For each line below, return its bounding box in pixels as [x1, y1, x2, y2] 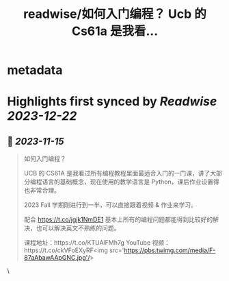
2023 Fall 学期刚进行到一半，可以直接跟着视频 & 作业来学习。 [23, 201, 197, 209]
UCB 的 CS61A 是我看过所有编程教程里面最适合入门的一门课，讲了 [23, 169, 211, 178]
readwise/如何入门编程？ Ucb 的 [23, 6, 207, 22]
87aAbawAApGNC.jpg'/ [23, 254, 90, 262]
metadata [7, 62, 63, 78]
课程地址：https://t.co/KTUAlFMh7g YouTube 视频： [23, 239, 171, 247]
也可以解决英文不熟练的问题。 [36, 224, 120, 232]
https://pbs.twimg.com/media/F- [124, 246, 216, 254]
